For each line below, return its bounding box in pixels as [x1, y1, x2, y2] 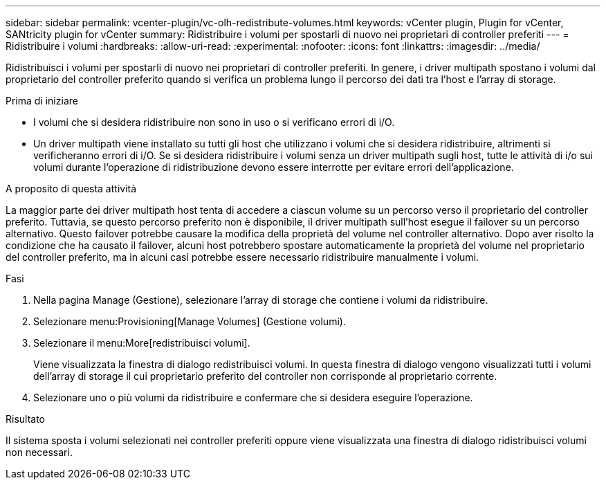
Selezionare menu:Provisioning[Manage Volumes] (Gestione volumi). [33, 315, 346, 327]
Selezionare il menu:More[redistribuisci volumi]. [33, 337, 250, 349]
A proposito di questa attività [6, 183, 137, 194]
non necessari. [6, 446, 73, 458]
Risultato [6, 413, 46, 425]
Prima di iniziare [6, 95, 78, 107]
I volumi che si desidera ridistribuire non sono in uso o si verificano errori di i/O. [33, 116, 395, 128]
